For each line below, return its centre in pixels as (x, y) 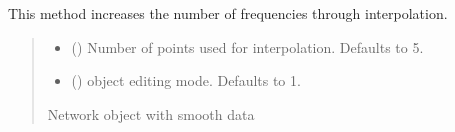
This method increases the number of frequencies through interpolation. (228, 13)
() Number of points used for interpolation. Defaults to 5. (247, 46)
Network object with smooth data (151, 113)
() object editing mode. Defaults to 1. (186, 80)
